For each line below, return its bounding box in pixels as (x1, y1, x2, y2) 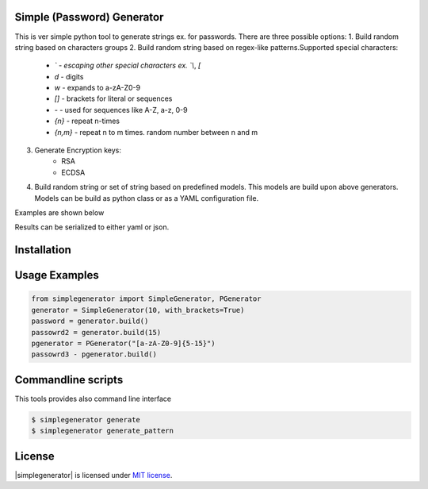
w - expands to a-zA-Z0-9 (54, 83, 141, 93)
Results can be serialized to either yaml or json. (14, 222, 170, 232)
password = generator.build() (31, 317, 149, 325)
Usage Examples (14, 268, 99, 282)
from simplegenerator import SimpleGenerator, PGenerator (31, 295, 262, 303)
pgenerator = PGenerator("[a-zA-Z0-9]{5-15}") (31, 338, 216, 348)
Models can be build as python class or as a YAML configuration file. (34, 193, 259, 202)
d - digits (54, 71, 84, 81)
